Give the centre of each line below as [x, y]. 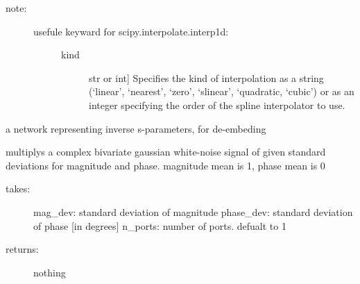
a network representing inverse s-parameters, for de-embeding [136, 128]
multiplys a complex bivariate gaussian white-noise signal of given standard [166, 152]
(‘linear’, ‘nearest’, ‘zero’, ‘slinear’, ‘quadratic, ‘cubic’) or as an [222, 91]
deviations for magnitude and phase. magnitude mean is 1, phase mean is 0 [165, 165]
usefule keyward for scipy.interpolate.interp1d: [131, 31]
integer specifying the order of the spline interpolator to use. [217, 105]
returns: [22, 249]
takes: [18, 189]
